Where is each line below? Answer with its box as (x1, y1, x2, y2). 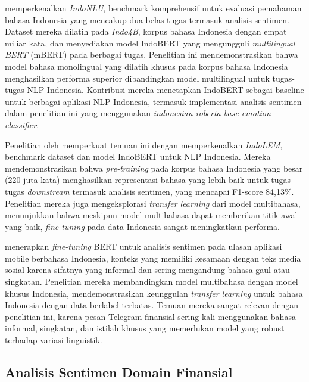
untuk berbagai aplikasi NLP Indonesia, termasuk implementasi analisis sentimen (5, 95, 302, 107)
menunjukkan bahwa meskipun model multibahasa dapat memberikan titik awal (5, 209, 298, 221)
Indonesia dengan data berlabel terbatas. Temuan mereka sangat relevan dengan (5, 299, 299, 311)
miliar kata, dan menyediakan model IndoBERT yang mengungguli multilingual (5, 36, 295, 49)
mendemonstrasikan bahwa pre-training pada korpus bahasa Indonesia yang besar (5, 162, 303, 174)
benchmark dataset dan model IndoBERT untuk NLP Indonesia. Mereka (5, 150, 271, 163)
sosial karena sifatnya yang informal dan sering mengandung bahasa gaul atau (5, 263, 290, 276)
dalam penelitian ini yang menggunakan (5, 107, 151, 119)
